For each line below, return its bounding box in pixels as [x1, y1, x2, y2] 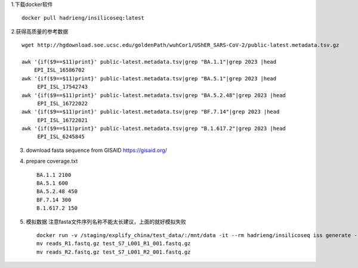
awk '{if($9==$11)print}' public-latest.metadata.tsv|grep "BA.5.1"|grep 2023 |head [21, 75, 277, 82]
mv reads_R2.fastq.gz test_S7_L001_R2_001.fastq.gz [36, 248, 191, 255]
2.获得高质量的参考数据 [11, 27, 69, 35]
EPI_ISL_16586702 [33, 67, 85, 74]
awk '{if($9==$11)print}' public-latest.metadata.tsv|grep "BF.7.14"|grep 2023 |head [21, 108, 280, 116]
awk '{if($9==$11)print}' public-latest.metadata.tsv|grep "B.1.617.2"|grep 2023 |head [21, 125, 286, 132]
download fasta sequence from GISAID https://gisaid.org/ [26, 147, 167, 154]
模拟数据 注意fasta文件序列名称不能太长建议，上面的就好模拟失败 [26, 218, 186, 225]
